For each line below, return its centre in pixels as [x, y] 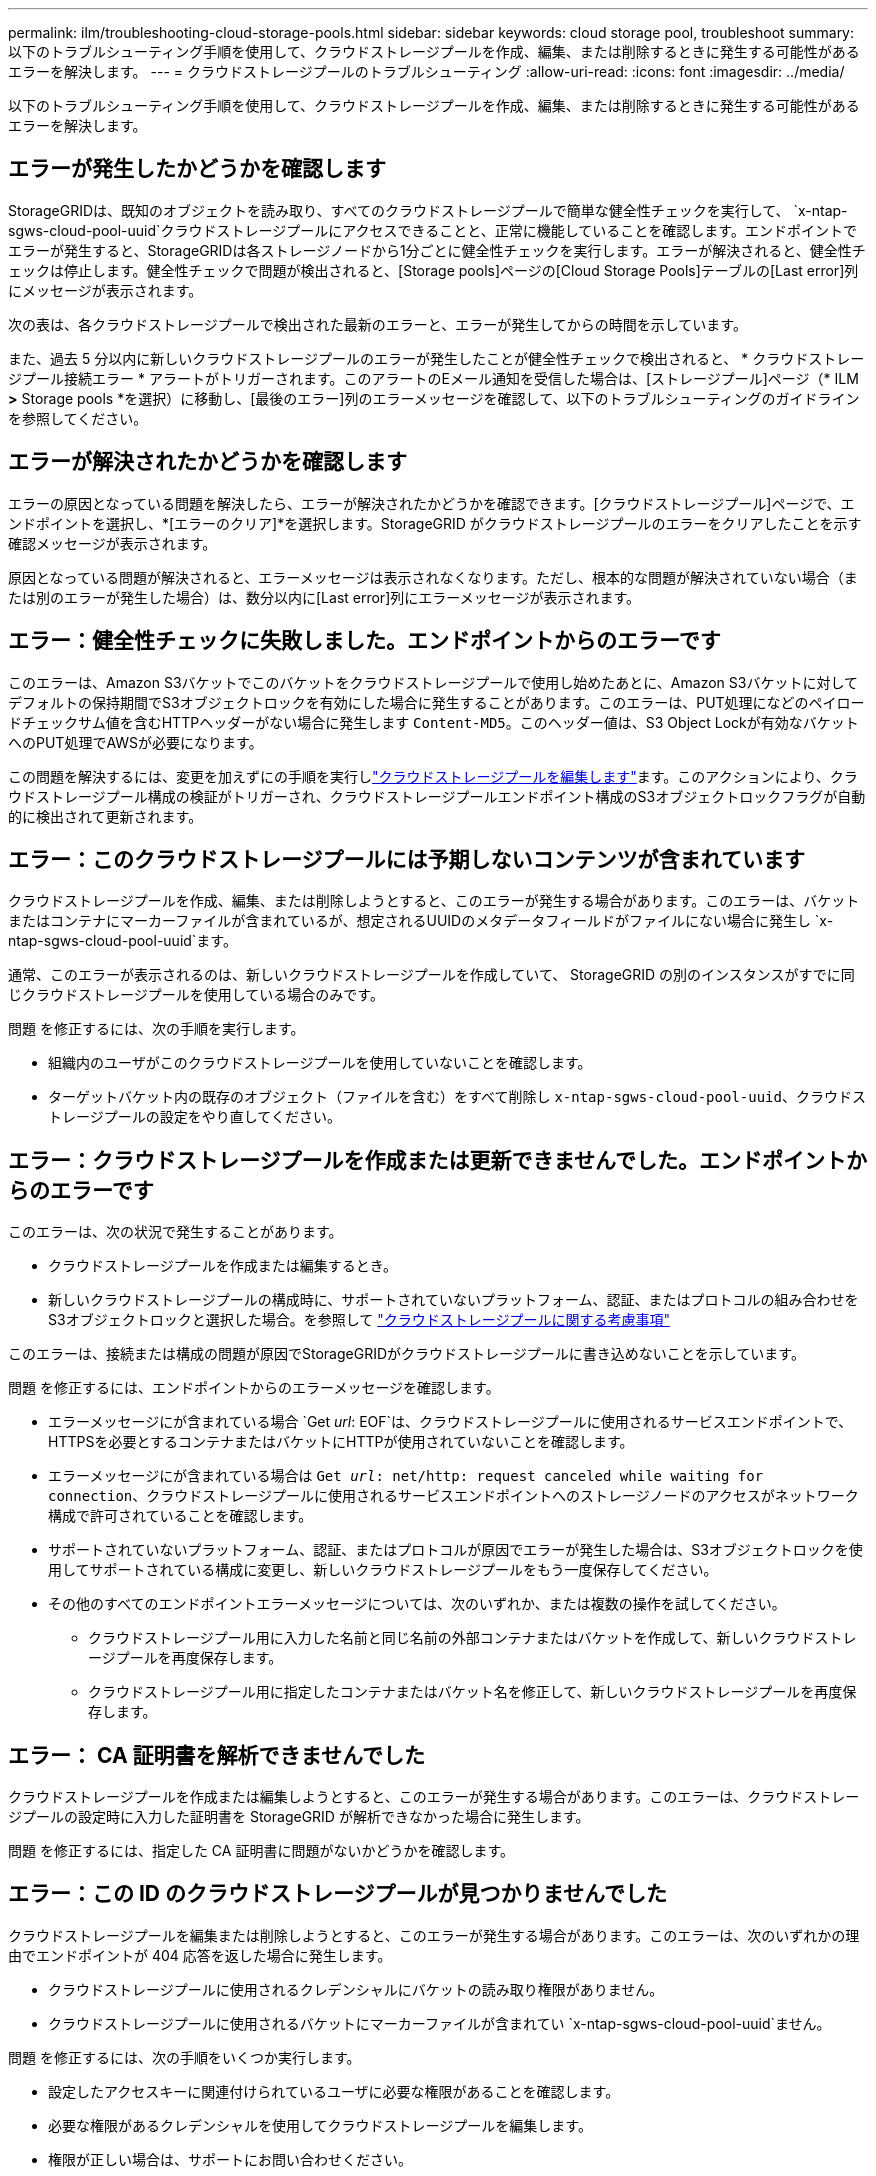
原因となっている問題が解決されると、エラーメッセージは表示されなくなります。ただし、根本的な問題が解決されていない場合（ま [433, 577]
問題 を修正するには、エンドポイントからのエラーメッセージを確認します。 [254, 1388]
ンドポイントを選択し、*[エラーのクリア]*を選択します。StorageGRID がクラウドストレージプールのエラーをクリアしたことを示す [435, 523]
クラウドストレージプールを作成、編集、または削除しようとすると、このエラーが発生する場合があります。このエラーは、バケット [434, 901]
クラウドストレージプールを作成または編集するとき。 [223, 1266]
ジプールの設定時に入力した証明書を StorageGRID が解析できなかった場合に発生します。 [299, 1817]
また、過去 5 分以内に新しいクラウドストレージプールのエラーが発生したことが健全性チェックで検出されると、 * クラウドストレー [436, 358]
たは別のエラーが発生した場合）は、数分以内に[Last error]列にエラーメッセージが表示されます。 [324, 597]
